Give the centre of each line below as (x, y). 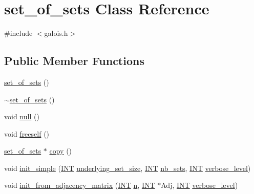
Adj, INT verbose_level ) (199, 185)
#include (18, 33)
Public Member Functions (74, 61)
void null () (22, 116)
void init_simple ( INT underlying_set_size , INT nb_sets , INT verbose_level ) (128, 168)
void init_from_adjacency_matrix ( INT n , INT (80, 185)
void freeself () (27, 133)
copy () (61, 151)
